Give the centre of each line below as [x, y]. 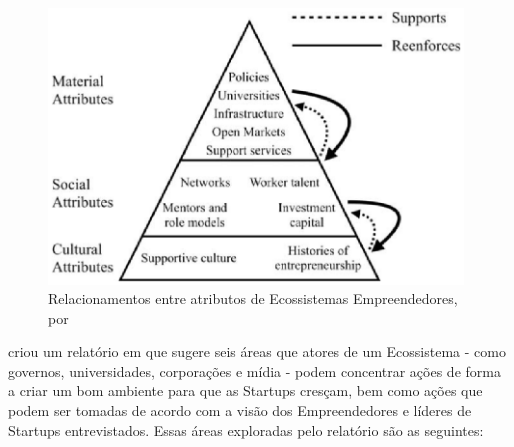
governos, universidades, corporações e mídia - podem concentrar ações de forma [254, 370]
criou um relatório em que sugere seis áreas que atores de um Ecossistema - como [257, 351]
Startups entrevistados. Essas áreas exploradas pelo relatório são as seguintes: [246, 429]
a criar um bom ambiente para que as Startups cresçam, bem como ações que [245, 390]
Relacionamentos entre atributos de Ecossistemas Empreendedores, [253, 298]
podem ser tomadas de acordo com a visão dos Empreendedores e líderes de [240, 410]
